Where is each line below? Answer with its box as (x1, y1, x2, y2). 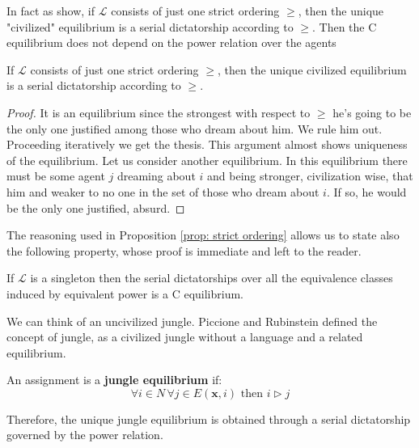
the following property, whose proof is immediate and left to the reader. (6, 242, 362, 259)
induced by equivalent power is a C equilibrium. (6, 285, 244, 302)
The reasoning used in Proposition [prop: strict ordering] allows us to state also (6, 226, 400, 243)
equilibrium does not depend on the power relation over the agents (6, 34, 336, 51)
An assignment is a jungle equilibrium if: (6, 371, 222, 388)
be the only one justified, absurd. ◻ (6, 199, 185, 216)
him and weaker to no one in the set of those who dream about (6, 183, 320, 200)
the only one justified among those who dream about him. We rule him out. (6, 120, 383, 137)
